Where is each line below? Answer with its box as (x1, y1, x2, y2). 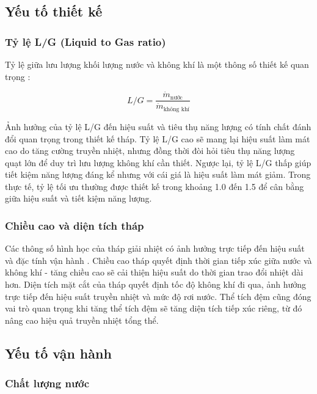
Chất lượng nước (5, 376, 90, 391)
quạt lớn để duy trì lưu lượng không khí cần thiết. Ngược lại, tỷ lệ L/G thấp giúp (5, 156, 312, 169)
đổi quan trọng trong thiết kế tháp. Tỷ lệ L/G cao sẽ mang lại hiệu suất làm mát (5, 132, 310, 145)
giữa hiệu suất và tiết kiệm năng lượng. (5, 192, 152, 205)
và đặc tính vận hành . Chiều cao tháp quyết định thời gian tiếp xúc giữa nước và (5, 254, 312, 266)
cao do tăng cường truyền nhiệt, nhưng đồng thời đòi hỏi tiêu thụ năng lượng (5, 144, 295, 157)
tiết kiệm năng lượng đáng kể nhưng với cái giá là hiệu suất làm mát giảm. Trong (5, 168, 311, 181)
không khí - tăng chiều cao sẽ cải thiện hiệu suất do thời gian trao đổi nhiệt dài (5, 266, 304, 279)
